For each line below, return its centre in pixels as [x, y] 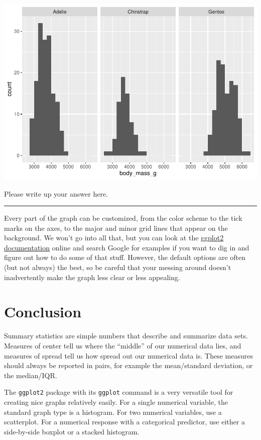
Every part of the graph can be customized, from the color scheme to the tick [123, 218]
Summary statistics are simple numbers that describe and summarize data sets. [126, 336]
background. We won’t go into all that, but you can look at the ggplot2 [114, 238]
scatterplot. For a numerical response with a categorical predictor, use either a [124, 422]
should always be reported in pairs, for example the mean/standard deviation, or [128, 365]
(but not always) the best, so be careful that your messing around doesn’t [118, 267]
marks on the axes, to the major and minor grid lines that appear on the [116, 228]
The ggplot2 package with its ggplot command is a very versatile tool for [119, 392]
